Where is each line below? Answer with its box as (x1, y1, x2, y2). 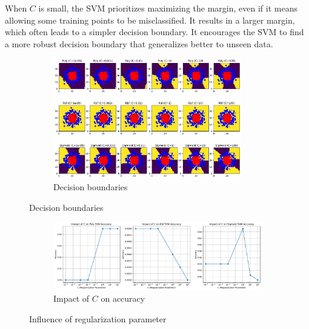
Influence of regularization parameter (29, 312, 167, 325)
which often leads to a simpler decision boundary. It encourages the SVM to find (5, 25, 304, 38)
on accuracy (101, 292, 145, 305)
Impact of (53, 292, 90, 305)
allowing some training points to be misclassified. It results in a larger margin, (5, 13, 295, 26)
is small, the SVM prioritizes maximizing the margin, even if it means (38, 2, 297, 14)
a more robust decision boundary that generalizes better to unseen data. (5, 37, 273, 50)
